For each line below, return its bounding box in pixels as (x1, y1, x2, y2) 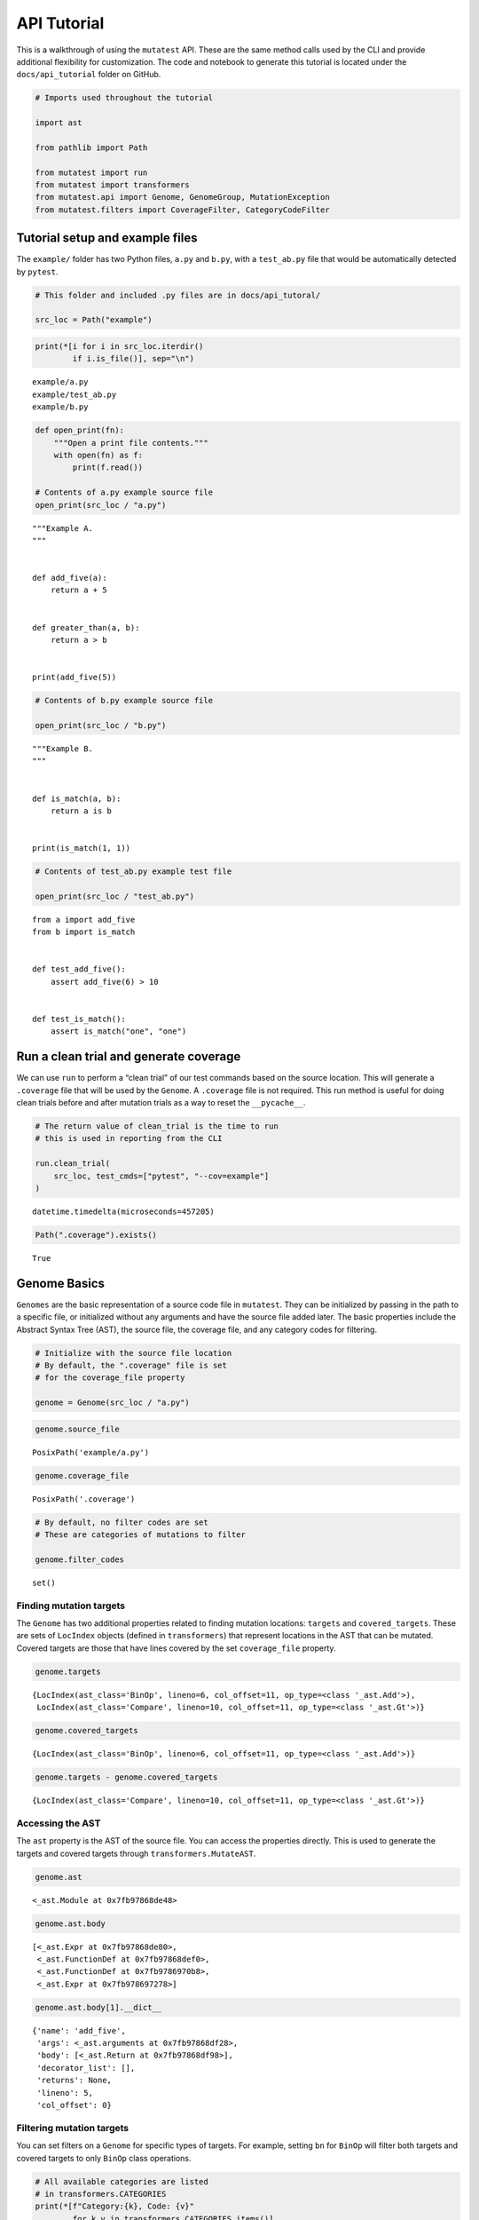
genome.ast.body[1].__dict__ (35, 2002, 162, 2012)
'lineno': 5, (36, 2088, 93, 2097)
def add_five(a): (32, 573, 107, 583)
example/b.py (32, 402, 89, 412)
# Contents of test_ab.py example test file (35, 867, 232, 876)
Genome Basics (16, 1275, 106, 1291)
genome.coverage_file (35, 1471, 130, 1480)
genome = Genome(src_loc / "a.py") (35, 1398, 190, 1407)
